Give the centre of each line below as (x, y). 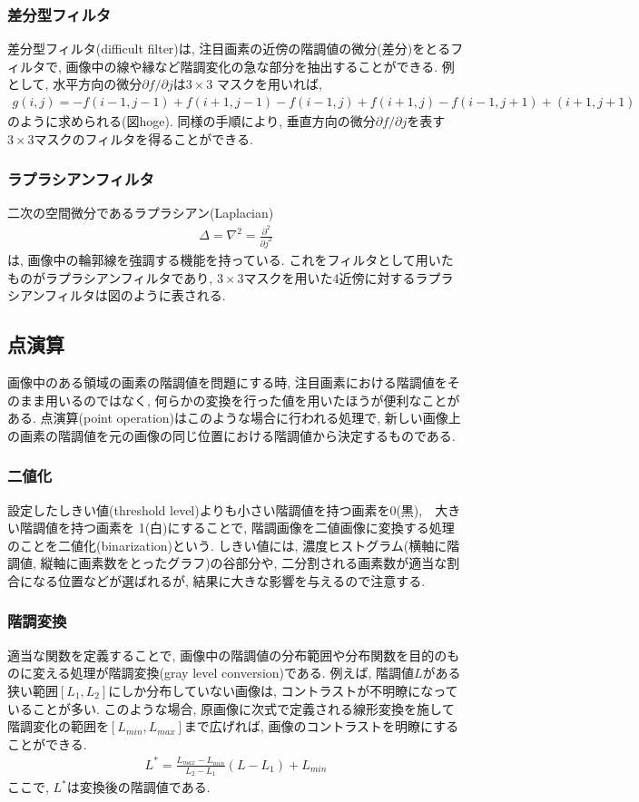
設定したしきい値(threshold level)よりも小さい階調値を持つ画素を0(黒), (215, 509)
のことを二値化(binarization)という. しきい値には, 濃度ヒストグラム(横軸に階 (234, 545)
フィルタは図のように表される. (135, 295)
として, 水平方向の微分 (75, 84)
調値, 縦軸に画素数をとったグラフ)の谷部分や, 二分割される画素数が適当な (227, 563)
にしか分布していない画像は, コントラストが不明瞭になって (283, 690)
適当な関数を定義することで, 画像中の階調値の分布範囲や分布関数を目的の (227, 655)
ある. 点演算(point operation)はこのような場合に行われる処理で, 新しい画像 (228, 418)
